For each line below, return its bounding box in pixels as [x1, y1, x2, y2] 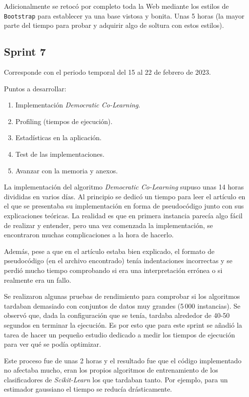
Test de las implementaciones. [15, 149, 104, 159]
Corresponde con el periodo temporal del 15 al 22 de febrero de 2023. [4, 67, 211, 77]
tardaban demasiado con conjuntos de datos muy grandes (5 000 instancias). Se [4, 300, 241, 311]
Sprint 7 [4, 44, 46, 59]
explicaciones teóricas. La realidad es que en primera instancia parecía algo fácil [4, 210, 243, 220]
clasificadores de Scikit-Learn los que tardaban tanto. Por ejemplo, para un [4, 374, 228, 384]
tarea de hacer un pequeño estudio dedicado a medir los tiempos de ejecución [4, 329, 235, 339]
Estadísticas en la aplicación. [15, 132, 102, 143]
